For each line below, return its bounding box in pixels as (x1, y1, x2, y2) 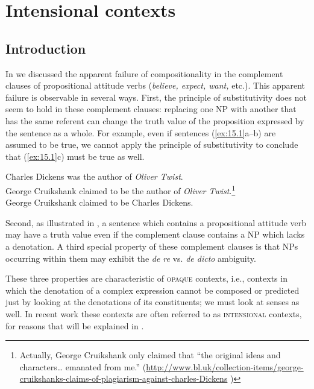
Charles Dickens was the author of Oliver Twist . (5, 170, 183, 183)
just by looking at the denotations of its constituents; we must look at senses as (5, 296, 300, 308)
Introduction (5, 39, 86, 57)
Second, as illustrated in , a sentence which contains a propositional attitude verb (5, 216, 307, 229)
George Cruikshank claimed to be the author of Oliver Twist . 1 (5, 182, 236, 197)
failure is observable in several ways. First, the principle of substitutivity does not (5, 90, 307, 103)
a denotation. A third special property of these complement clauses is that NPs (5, 239, 298, 252)
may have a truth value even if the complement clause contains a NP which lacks (5, 228, 305, 241)
